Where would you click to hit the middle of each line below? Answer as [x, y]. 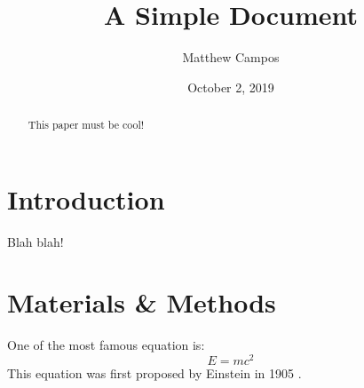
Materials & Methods [142, 302]
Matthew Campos [231, 57]
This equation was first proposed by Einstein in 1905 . [154, 373]
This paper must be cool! [86, 125]
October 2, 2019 [231, 87]
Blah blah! [36, 241]
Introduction [86, 198]
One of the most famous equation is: [106, 345]
